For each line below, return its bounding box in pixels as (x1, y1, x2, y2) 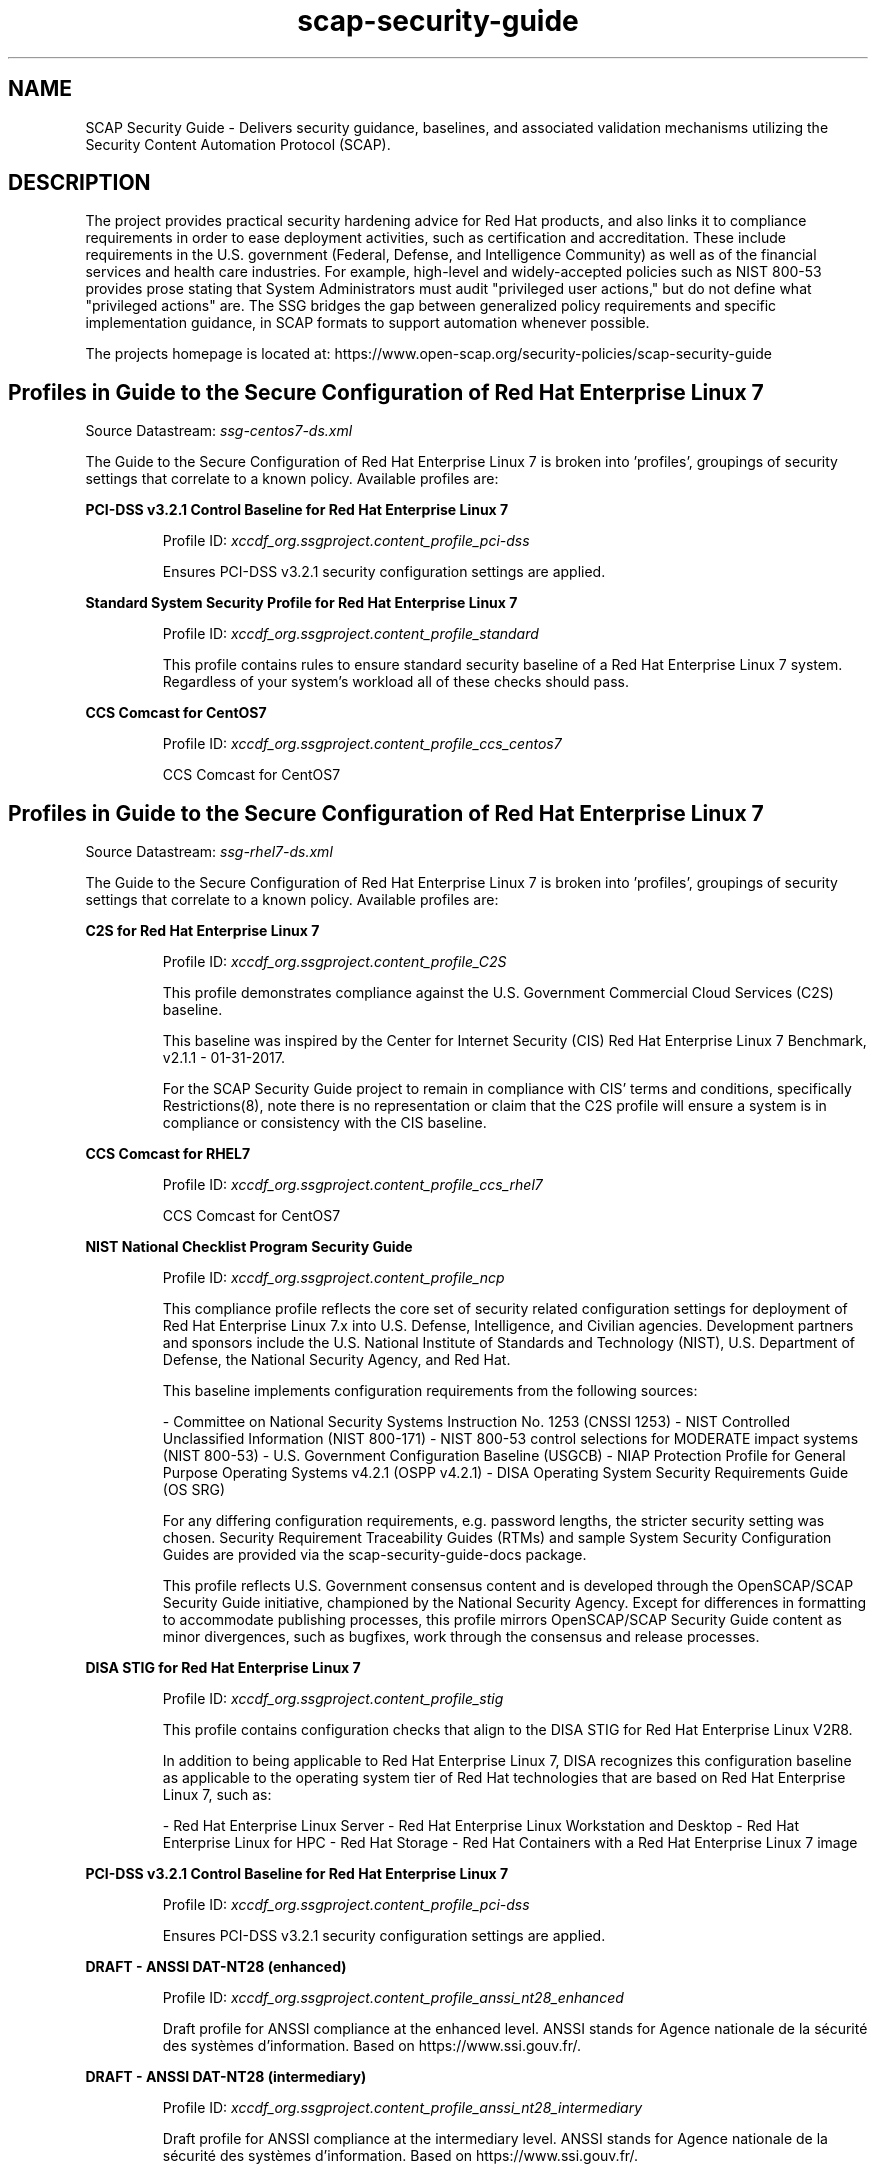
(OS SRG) (162, 1481, 226, 1499)
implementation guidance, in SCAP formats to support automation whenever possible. (85, 314, 650, 332)
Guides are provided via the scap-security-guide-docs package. (162, 1546, 587, 1564)
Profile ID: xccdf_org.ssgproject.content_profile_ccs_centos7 (162, 735, 562, 753)
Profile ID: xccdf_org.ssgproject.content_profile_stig (162, 1690, 504, 1708)
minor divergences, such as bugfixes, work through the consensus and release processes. (162, 1628, 760, 1646)
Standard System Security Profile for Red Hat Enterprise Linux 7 (85, 594, 518, 612)
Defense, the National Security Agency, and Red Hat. (162, 1351, 511, 1369)
